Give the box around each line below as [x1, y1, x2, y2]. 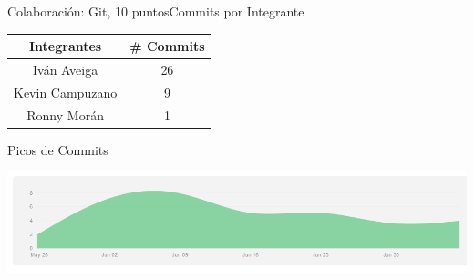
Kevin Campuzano [14, 82, 118, 101]
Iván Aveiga [33, 59, 98, 78]
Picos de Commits [7, 140, 108, 159]
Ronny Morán [26, 105, 104, 124]
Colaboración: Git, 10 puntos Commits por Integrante [7, 2, 304, 20]
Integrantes [28, 36, 102, 56]
